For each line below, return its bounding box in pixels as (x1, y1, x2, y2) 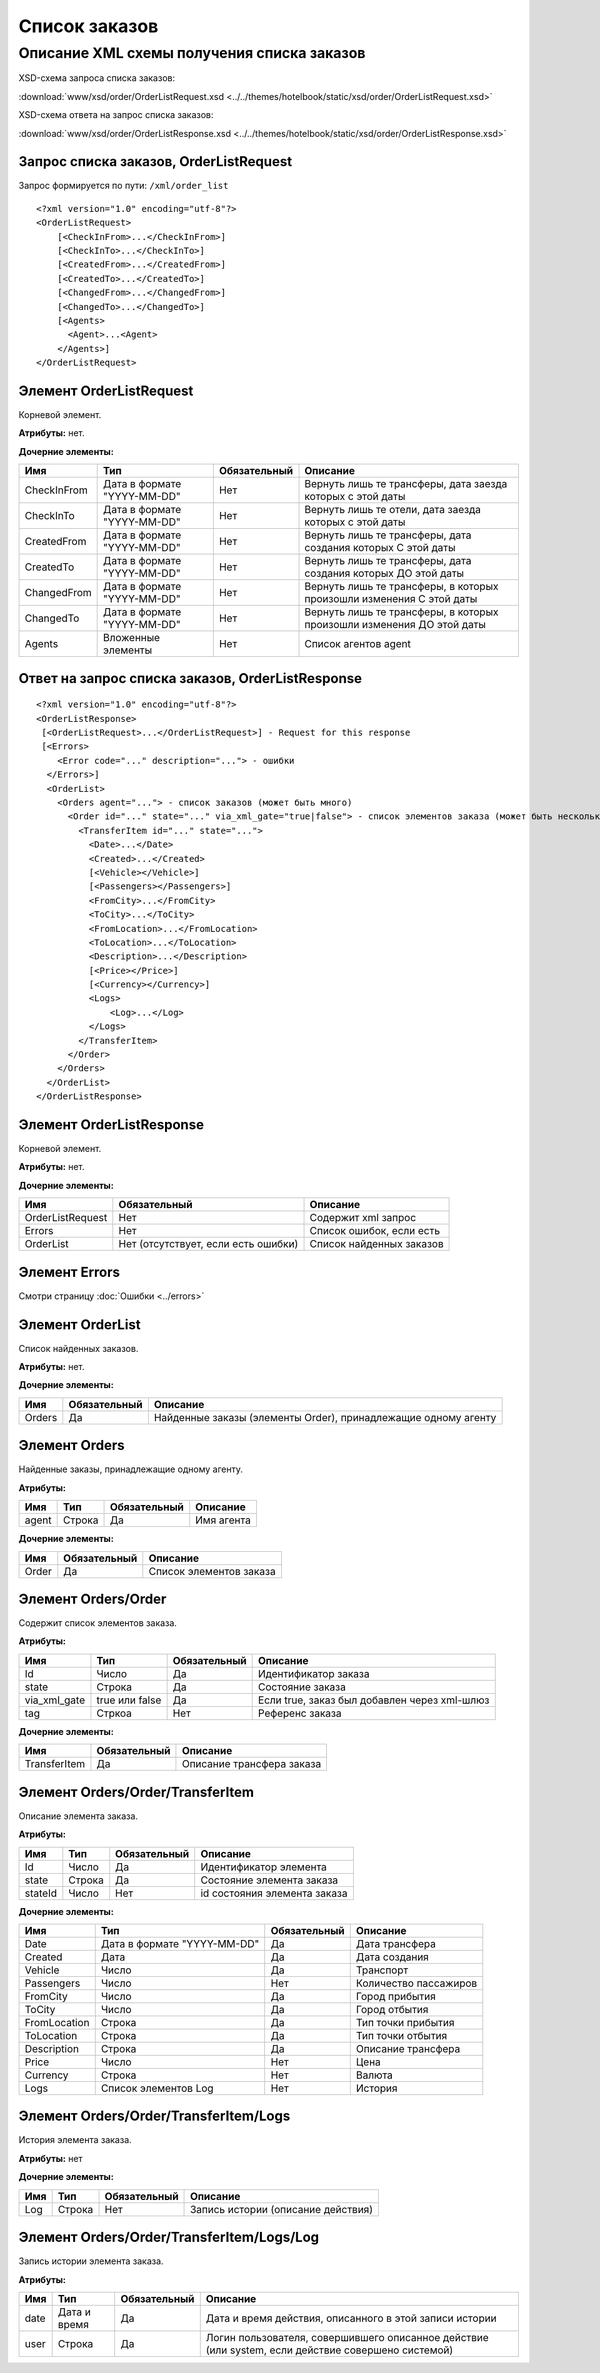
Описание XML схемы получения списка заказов (18, 44, 366, 62)
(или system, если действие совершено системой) (205, 2343, 454, 2357)
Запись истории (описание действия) (190, 2202, 374, 2216)
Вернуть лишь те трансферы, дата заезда (304, 477, 508, 491)
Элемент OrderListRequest (18, 382, 194, 399)
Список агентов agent (304, 637, 412, 651)
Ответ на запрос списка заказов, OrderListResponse (18, 670, 362, 687)
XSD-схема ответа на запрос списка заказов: (18, 109, 214, 121)
